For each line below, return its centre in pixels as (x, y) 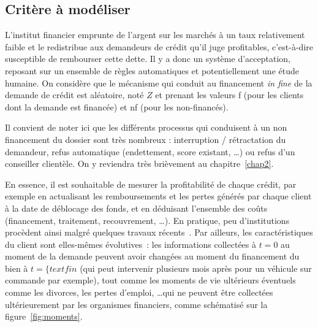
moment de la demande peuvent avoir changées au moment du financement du (152, 256)
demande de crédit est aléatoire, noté (74, 95)
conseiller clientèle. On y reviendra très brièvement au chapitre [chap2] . (139, 163)
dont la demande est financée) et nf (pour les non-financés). (117, 106)
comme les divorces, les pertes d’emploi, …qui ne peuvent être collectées (139, 292)
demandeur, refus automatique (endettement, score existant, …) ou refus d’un (150, 151)
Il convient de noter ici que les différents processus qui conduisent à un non (146, 127)
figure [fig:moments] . (44, 316)
